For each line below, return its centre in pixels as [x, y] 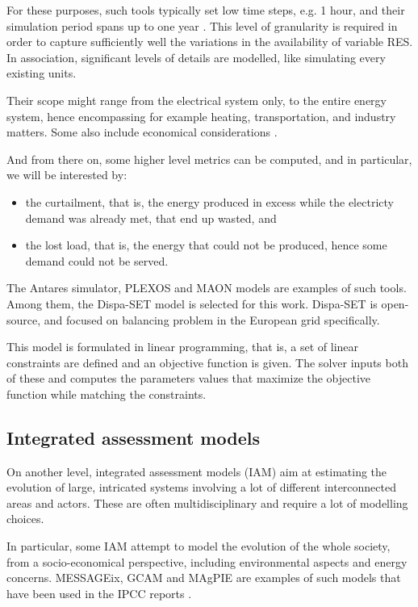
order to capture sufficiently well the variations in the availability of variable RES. [210, 42]
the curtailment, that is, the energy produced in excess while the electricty [209, 201]
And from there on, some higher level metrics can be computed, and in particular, [209, 159]
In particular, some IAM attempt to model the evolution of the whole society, [199, 546]
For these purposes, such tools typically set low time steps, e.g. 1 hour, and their [206, 10]
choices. [25, 519]
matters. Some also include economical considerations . [142, 132]
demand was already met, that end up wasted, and [151, 218]
